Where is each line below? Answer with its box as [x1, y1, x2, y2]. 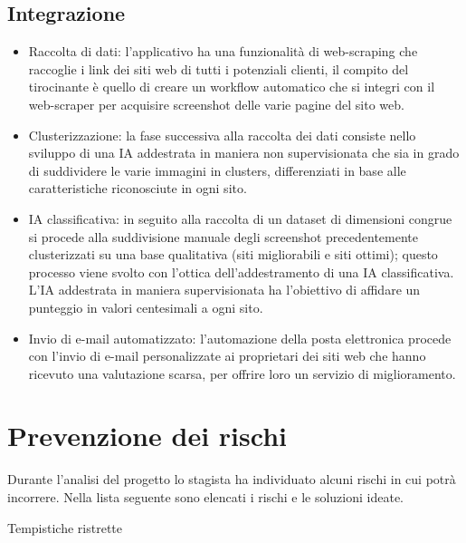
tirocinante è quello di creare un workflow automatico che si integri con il [28, 77, 435, 96]
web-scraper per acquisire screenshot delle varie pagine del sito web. [28, 94, 404, 113]
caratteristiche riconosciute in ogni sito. [28, 179, 247, 198]
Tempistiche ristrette [7, 518, 122, 537]
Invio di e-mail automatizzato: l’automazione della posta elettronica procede [28, 328, 452, 347]
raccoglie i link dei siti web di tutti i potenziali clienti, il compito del [28, 59, 409, 78]
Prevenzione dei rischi [7, 417, 287, 454]
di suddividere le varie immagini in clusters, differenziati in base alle [28, 160, 406, 179]
